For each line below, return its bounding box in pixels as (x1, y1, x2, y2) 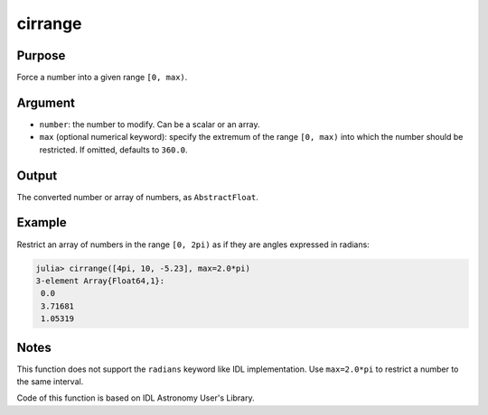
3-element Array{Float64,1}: (35, 275, 165, 286)
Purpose (16, 48, 66, 63)
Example (16, 215, 67, 230)
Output (16, 168, 58, 183)
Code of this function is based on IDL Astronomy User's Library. (16, 392, 255, 403)
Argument (16, 95, 76, 110)
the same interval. (16, 376, 84, 387)
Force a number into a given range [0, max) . (16, 72, 188, 83)
